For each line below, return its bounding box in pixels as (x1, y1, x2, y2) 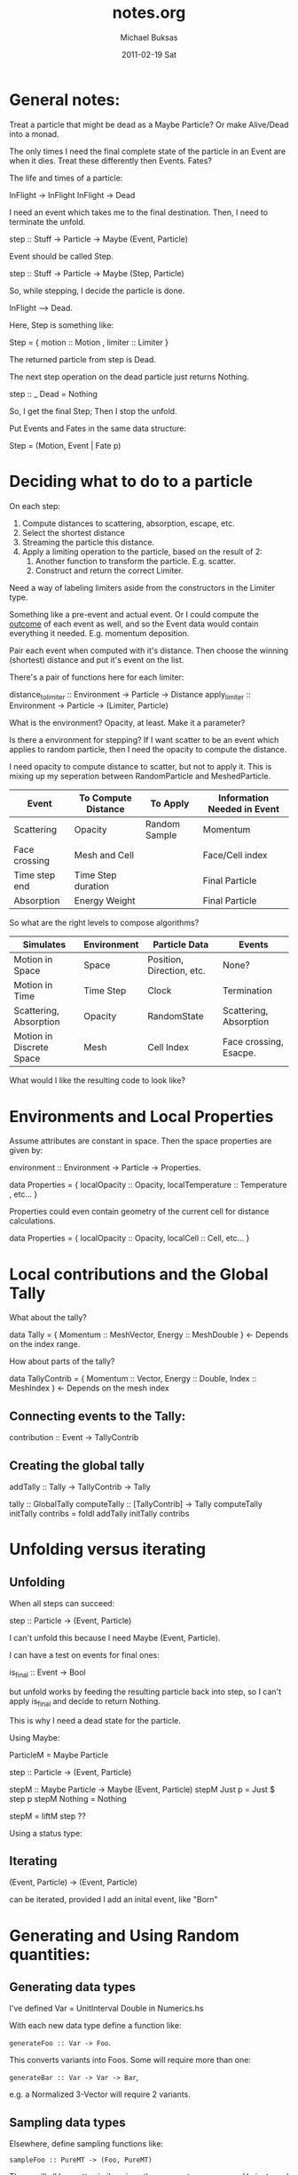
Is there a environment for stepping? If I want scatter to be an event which (9, 735, 279, 745)
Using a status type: (9, 1828, 82, 1838)
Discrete (13, 1041, 49, 1054)
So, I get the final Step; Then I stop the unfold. (9, 405, 177, 416)
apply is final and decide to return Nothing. (9, 1695, 161, 1709)
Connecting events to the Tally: (9, 1408, 186, 1423)
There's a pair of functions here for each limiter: (9, 672, 184, 682)
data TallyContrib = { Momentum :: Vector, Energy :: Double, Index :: (9, 1374, 257, 1384)
